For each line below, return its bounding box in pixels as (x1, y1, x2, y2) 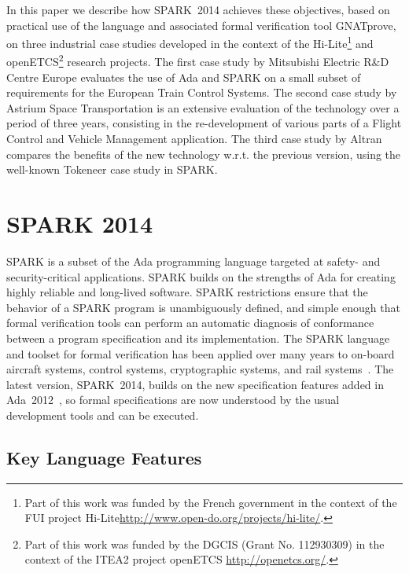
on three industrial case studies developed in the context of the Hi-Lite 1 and (6, 33, 374, 51)
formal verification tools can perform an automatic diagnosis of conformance (6, 314, 374, 331)
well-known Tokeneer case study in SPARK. (6, 161, 218, 178)
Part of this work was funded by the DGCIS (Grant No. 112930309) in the (24, 535, 385, 552)
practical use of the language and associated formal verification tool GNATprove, (6, 17, 396, 33)
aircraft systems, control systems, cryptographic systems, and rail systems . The (6, 361, 394, 377)
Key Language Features (6, 445, 202, 469)
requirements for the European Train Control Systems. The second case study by (6, 84, 397, 101)
